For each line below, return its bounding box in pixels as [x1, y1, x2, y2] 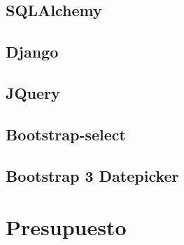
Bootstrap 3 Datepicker [6, 164, 179, 186]
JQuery [6, 81, 60, 103]
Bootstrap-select [6, 123, 126, 145]
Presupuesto [6, 213, 127, 241]
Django [6, 41, 59, 62]
